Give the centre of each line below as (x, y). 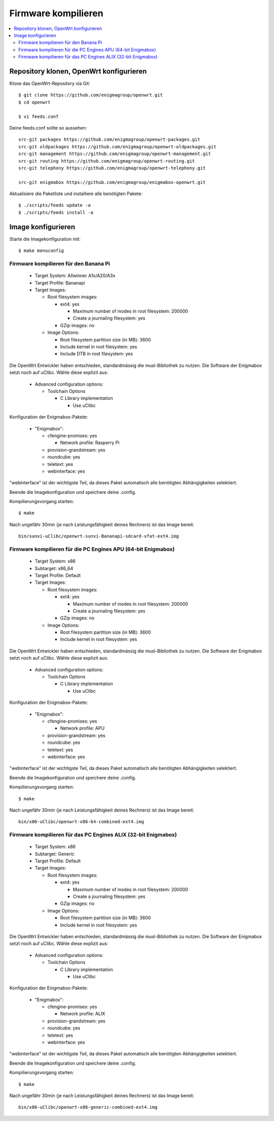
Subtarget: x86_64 (54, 568)
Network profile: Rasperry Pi (90, 443)
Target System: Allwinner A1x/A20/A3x (75, 276)
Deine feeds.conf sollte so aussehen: (48, 128)
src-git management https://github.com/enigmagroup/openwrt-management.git (115, 154)
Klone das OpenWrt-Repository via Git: (50, 83)
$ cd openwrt (35, 102)
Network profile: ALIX (83, 1014)
